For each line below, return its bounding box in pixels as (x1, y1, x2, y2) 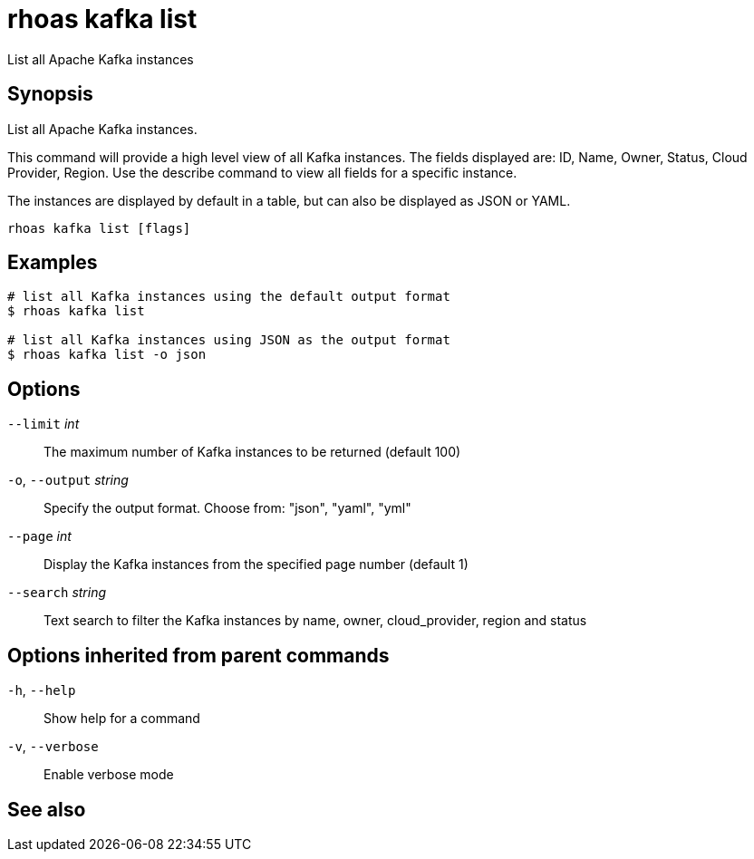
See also (7, 797, 86, 821)
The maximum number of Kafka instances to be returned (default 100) (43, 444, 461, 460)
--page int (7, 528, 72, 545)
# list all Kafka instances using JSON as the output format (7, 333, 450, 348)
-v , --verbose (7, 738, 99, 755)
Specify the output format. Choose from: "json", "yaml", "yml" (43, 500, 411, 516)
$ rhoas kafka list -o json (7, 347, 207, 362)
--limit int (7, 416, 80, 432)
